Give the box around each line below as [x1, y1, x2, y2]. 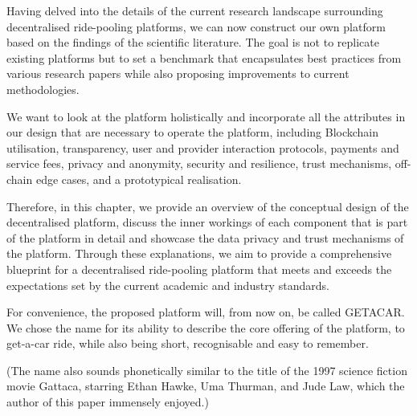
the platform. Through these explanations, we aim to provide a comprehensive [6, 245, 392, 262]
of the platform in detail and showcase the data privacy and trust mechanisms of [6, 229, 404, 246]
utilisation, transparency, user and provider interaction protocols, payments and [6, 139, 399, 156]
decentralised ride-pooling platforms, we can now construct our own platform [6, 18, 386, 35]
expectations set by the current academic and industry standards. [6, 276, 329, 293]
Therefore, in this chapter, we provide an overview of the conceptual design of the [6, 198, 409, 214]
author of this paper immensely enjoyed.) [6, 394, 209, 410]
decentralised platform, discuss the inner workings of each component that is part [6, 214, 408, 230]
